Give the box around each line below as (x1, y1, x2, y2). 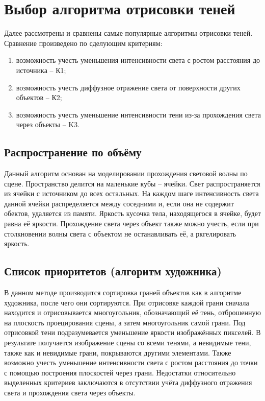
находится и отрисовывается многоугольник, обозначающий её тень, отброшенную (4, 307, 261, 318)
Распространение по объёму (4, 144, 142, 160)
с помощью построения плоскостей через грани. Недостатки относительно (4, 367, 236, 378)
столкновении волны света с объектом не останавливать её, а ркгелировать (4, 228, 236, 239)
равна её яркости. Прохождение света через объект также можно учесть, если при (4, 218, 259, 229)
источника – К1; (16, 64, 66, 75)
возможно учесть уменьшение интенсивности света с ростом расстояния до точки (4, 357, 258, 368)
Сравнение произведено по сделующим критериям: (4, 37, 163, 48)
